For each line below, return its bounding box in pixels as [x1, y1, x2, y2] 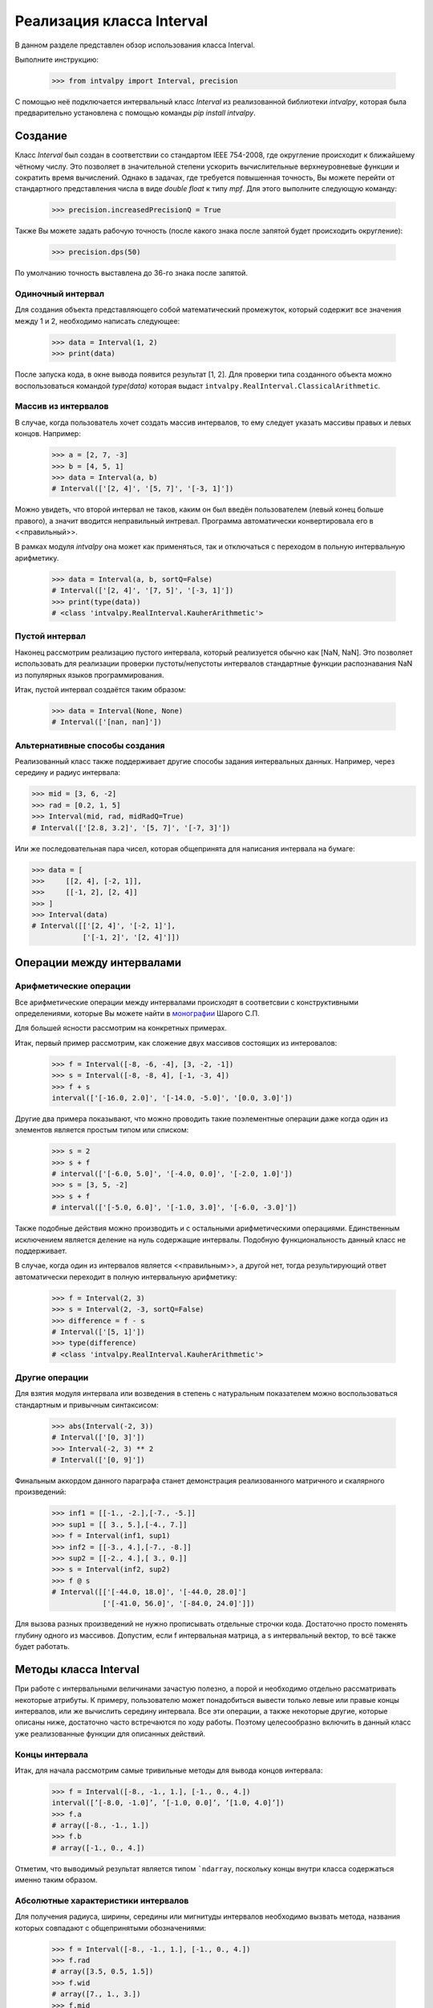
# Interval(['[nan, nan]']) [51, 717, 162, 727]
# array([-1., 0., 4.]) [51, 1843, 146, 1852]
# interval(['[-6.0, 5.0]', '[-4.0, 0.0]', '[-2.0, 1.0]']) [51, 1169, 293, 1178]
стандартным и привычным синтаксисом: [14, 1400, 160, 1410]
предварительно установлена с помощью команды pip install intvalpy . [14, 108, 256, 118]
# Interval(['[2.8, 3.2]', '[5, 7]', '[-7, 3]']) [31, 823, 231, 832]
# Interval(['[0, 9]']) [51, 1455, 146, 1465]
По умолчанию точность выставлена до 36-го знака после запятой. [14, 268, 249, 278]
